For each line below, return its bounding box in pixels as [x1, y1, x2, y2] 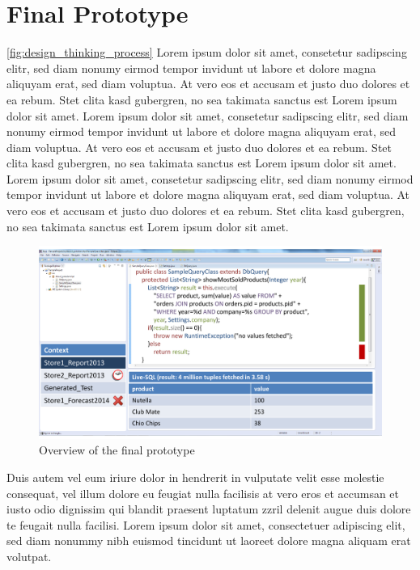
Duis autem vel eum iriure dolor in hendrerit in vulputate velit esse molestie [6, 468, 384, 485]
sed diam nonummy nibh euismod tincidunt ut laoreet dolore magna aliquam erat [6, 532, 411, 549]
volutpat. [6, 547, 52, 564]
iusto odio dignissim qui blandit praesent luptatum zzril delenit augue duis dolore [6, 500, 411, 517]
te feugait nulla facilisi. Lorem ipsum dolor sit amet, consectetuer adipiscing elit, [6, 516, 405, 533]
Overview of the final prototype [39, 441, 195, 458]
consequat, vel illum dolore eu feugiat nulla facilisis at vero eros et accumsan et [6, 484, 400, 501]
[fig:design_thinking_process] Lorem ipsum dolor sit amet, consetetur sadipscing [6, 44, 407, 61]
